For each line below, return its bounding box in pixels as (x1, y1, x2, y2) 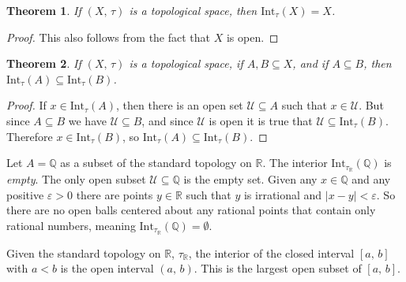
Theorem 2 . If (6, 55, 81, 72)
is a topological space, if (129, 55, 243, 72)
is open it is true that (209, 112, 313, 128)
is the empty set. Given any (183, 171, 318, 187)
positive (6, 186, 44, 202)
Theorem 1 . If (6, 2, 81, 18)
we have (68, 112, 107, 128)
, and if (292, 55, 329, 72)
